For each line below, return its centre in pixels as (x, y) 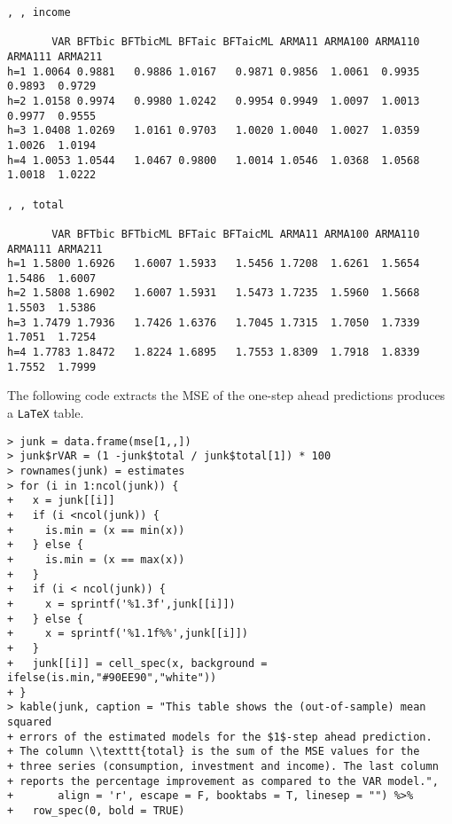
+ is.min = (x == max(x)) (96, 559)
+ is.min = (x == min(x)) (96, 530)
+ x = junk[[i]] (61, 501)
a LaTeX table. (46, 412)
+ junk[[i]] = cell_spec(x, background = (137, 663)
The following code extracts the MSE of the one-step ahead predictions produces (226, 395)
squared (30, 722)
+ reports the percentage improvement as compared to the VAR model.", (223, 781)
